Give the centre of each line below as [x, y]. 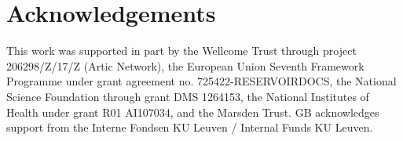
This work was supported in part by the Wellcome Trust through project [181, 51]
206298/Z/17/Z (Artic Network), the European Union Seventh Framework [185, 65]
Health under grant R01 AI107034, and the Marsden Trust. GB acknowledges [193, 112]
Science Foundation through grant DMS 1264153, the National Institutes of [188, 96]
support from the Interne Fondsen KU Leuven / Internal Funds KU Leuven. [190, 127]
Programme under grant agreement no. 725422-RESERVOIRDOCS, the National [201, 81]
